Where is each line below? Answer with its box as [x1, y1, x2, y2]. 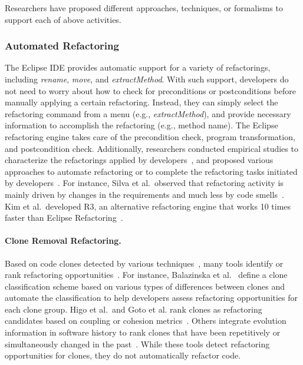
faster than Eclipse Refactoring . [5, 211, 123, 224]
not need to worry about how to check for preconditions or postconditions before [5, 84, 296, 97]
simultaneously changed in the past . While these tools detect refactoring [5, 337, 270, 350]
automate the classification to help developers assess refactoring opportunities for [5, 291, 298, 304]
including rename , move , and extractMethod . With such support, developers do [5, 73, 289, 85]
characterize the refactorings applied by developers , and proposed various [5, 154, 274, 166]
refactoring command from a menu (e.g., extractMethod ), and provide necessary [5, 107, 291, 120]
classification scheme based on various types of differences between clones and [5, 280, 285, 292]
